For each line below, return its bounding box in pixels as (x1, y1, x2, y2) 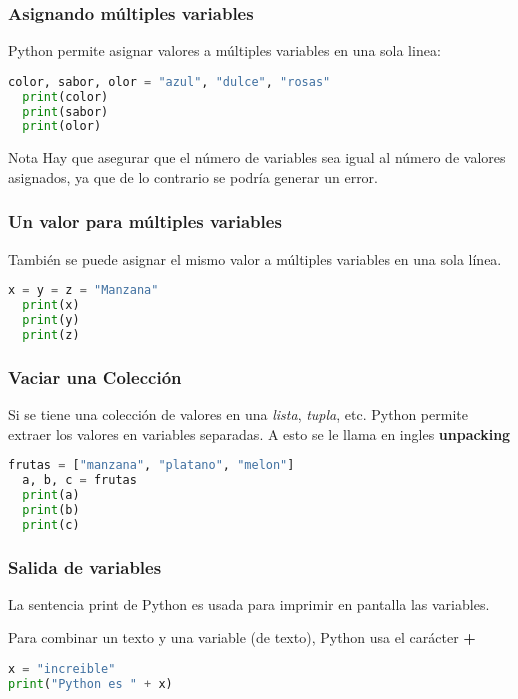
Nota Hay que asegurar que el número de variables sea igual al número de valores (8, 147, 506, 168)
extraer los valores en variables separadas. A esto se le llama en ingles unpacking (8, 423, 511, 444)
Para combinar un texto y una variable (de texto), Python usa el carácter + (8, 627, 476, 648)
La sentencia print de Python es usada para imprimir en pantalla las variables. (8, 593, 490, 614)
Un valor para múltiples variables (8, 209, 282, 234)
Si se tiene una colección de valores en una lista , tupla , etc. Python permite (8, 404, 468, 425)
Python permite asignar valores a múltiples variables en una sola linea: (8, 40, 441, 61)
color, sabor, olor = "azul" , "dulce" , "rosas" (8, 74, 331, 89)
